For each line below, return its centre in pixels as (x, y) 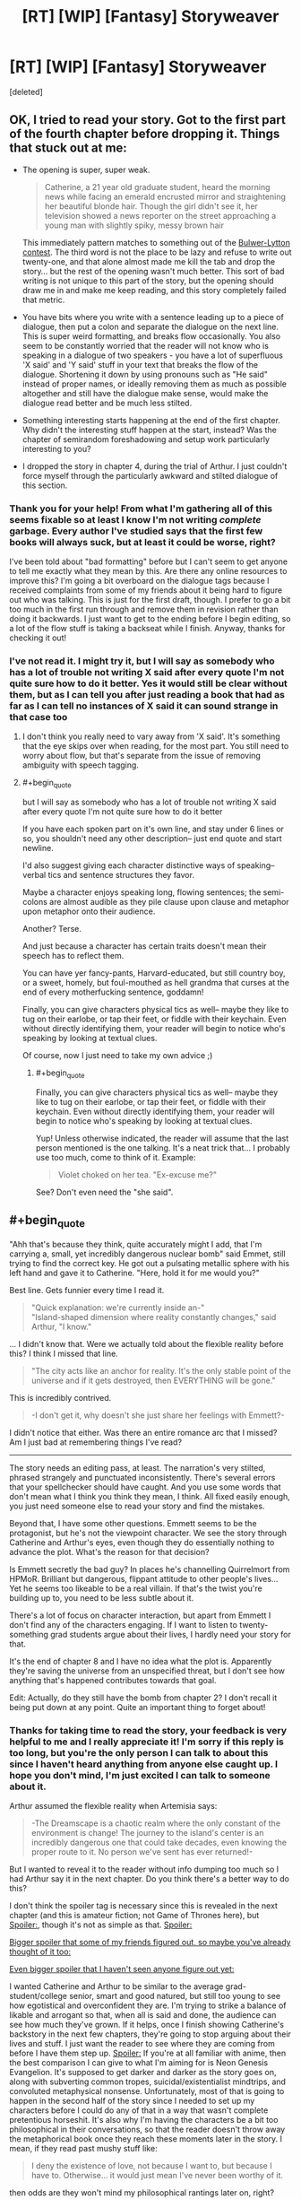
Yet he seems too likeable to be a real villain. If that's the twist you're (136, 1588)
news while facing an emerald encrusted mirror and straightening (165, 196)
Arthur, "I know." (61, 1326)
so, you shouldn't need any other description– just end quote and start (152, 839)
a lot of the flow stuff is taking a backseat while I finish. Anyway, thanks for (147, 629)
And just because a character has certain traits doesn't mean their (144, 946)
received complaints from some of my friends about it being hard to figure (146, 590)
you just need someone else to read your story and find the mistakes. (137, 1506)
